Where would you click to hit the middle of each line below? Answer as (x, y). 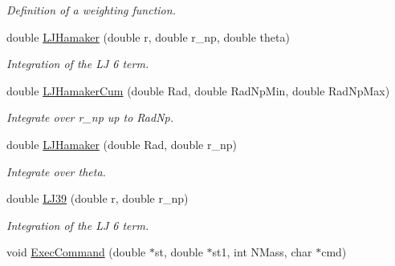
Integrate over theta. (56, 171)
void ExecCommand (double (76, 252)
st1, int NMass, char (262, 252)
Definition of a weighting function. (91, 10)
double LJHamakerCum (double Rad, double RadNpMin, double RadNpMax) (198, 90)
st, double (179, 252)
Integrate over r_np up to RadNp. (90, 117)
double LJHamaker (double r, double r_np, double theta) (148, 36)
